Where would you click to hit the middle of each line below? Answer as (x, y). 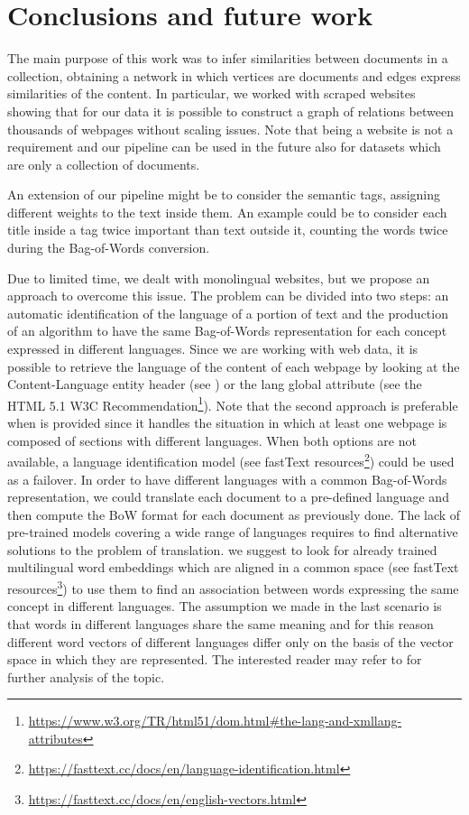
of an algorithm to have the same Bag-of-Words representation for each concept (227, 331)
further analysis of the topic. (86, 676)
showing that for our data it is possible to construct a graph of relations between (230, 111)
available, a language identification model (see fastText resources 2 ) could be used (231, 460)
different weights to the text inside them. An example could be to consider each (227, 212)
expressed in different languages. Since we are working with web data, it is (213, 349)
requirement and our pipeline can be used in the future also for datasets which (224, 147)
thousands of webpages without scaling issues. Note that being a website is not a (230, 129)
